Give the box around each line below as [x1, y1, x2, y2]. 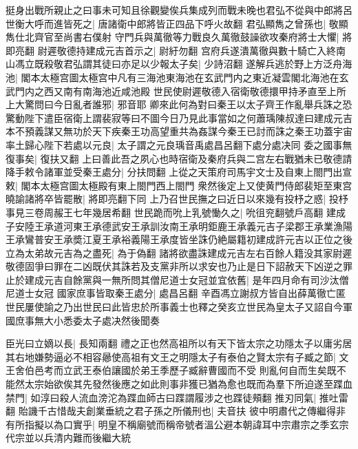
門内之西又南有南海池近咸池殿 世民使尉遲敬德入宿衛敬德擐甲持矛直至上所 [14, 83, 346, 98]
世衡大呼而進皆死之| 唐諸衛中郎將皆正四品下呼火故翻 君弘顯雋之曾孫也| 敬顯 [6, 16, 348, 30]
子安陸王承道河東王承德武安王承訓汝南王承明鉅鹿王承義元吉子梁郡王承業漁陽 [6, 218, 352, 233]
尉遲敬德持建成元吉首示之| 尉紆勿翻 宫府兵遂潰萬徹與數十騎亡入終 [37, 43, 336, 57]
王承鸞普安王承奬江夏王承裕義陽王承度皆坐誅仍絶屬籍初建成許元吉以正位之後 [6, 232, 352, 247]
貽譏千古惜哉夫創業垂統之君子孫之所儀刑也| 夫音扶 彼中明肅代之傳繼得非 [18, 404, 346, 418]
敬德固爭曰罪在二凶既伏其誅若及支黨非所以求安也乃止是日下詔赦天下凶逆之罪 [6, 259, 352, 273]
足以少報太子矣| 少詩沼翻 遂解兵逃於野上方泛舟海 [130, 56, 352, 71]
